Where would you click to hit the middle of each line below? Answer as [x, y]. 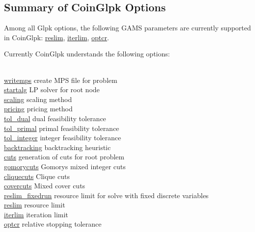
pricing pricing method [38, 109]
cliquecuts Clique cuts [37, 176]
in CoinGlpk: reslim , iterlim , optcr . [57, 37]
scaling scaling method [38, 99]
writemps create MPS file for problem [61, 80]
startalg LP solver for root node [52, 90]
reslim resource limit [35, 205]
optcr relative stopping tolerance [53, 224]
